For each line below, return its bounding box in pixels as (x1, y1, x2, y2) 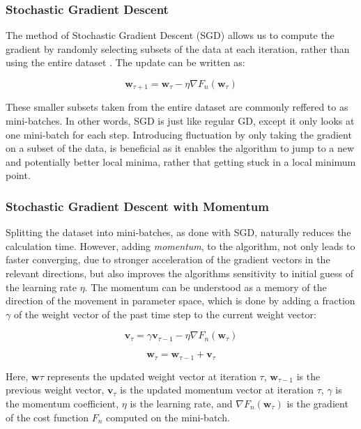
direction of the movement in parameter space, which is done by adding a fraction (6, 293, 355, 308)
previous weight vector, (6, 382, 105, 397)
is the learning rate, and (130, 396, 233, 411)
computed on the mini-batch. (106, 409, 230, 424)
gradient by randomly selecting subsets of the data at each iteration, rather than (6, 41, 350, 56)
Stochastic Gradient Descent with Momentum (6, 197, 269, 214)
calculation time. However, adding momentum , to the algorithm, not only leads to (6, 238, 355, 253)
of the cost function (6, 409, 89, 424)
